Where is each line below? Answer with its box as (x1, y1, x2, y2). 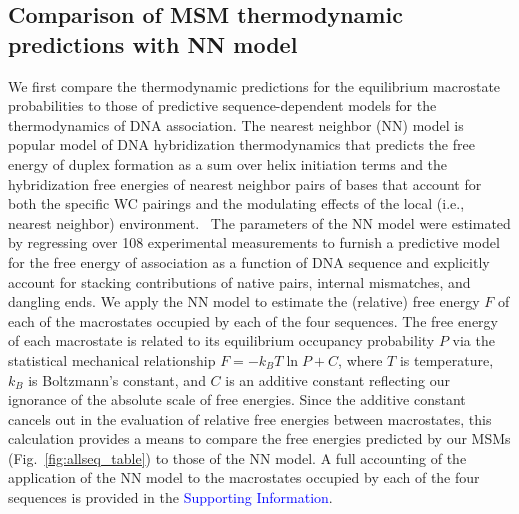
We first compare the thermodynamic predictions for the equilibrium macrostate (8, 75, 501, 96)
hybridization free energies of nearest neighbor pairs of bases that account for (8, 173, 482, 194)
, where (338, 349, 383, 370)
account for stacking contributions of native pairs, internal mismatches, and (8, 271, 471, 292)
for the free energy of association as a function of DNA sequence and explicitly (8, 251, 490, 272)
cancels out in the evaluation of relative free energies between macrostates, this (8, 408, 492, 429)
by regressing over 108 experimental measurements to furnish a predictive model (8, 232, 500, 253)
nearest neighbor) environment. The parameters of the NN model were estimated (8, 212, 511, 233)
